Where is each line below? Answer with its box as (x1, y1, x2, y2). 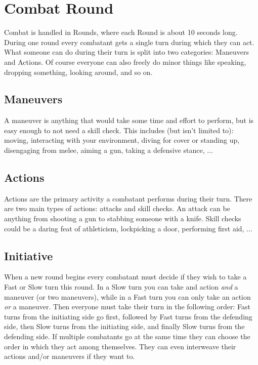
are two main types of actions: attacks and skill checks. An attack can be (4, 203, 230, 214)
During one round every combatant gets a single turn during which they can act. (4, 36, 254, 47)
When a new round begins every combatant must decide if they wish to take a (4, 271, 247, 282)
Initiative (4, 248, 53, 263)
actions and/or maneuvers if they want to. (4, 351, 135, 361)
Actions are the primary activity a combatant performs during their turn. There (4, 193, 252, 204)
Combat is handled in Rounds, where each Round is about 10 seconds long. (4, 27, 238, 37)
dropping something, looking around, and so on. (4, 66, 153, 77)
